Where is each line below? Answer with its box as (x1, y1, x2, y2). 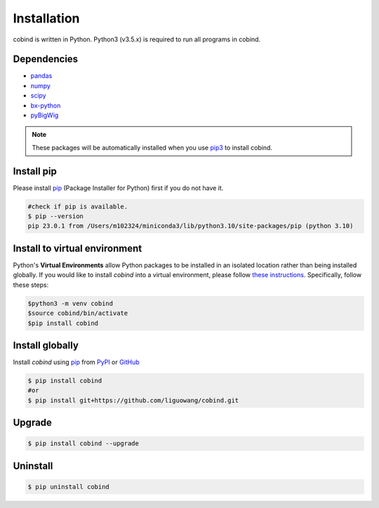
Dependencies (13, 53, 79, 65)
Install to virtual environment (13, 242, 142, 254)
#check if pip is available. (27, 202, 128, 210)
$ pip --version (27, 213, 84, 220)
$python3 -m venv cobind (27, 299, 114, 307)
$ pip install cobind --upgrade (27, 439, 140, 448)
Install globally (13, 339, 79, 351)
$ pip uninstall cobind (27, 483, 110, 490)
